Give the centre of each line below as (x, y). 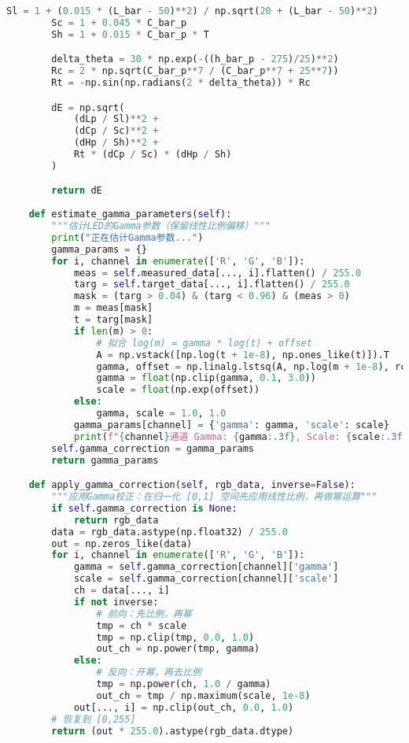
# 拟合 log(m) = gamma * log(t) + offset (204, 343)
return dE (77, 191)
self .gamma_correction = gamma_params (153, 448)
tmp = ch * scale (142, 625)
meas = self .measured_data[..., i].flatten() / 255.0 (217, 273)
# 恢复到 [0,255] (94, 719)
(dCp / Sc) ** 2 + (116, 131)
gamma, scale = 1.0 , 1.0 (161, 414)
